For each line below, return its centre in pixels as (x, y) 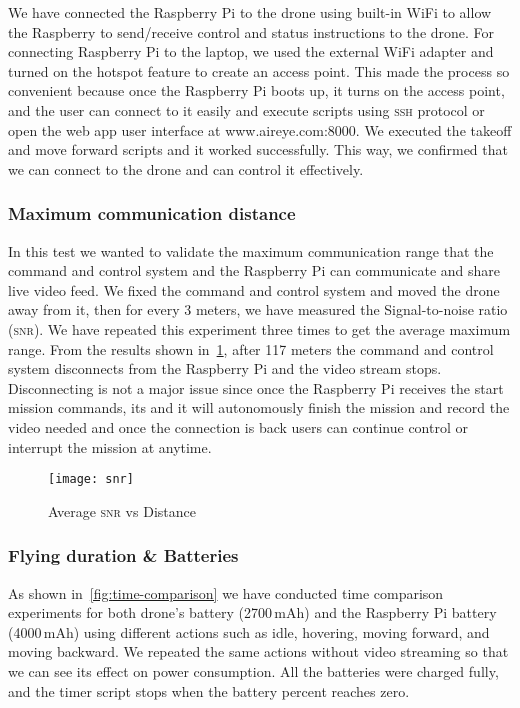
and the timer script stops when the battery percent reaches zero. (209, 690)
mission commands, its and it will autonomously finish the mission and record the (259, 407)
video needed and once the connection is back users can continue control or (238, 426)
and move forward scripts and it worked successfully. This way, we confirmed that (258, 149)
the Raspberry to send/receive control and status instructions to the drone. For (251, 31)
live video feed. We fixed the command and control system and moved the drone (254, 289)
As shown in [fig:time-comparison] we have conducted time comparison (226, 592)
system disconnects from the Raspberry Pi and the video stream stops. (225, 368)
